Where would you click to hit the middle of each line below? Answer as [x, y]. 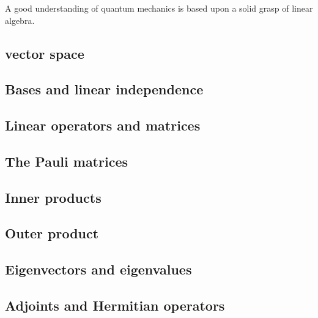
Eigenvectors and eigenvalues [98, 269]
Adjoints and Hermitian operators [115, 305]
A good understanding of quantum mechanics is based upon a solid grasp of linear [159, 8]
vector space [45, 53]
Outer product [52, 233]
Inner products [53, 197]
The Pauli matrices [66, 161]
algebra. [20, 20]
